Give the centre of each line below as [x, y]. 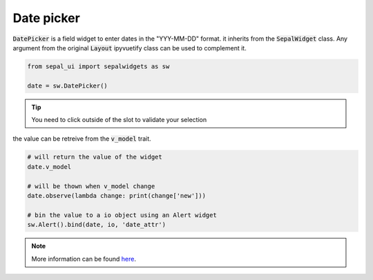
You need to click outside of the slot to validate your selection [119, 120]
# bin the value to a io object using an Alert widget [122, 215]
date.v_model [49, 167]
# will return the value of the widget [95, 157]
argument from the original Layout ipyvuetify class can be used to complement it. [130, 48]
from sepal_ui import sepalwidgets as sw [98, 66]
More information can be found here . [84, 259]
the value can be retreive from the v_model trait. [82, 139]
